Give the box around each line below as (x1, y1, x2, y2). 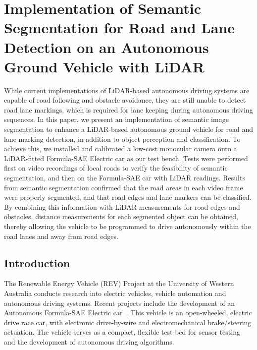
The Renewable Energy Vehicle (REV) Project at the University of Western (4, 278, 234, 289)
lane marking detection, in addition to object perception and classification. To (4, 133, 241, 144)
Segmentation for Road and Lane (4, 17, 235, 38)
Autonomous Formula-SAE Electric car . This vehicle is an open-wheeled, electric (4, 307, 252, 318)
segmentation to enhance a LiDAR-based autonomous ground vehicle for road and (4, 124, 253, 134)
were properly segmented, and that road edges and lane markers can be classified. (4, 192, 252, 202)
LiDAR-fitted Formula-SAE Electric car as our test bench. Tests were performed (4, 153, 248, 163)
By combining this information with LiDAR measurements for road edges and (4, 201, 240, 212)
